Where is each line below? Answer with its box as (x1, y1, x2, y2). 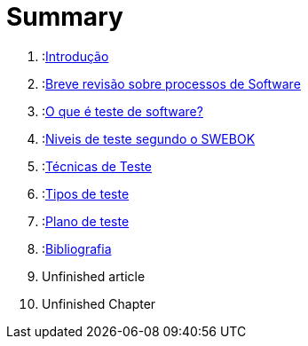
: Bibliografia (42, 240, 112, 256)
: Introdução (42, 48, 109, 64)
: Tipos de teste (42, 185, 130, 201)
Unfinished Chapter (42, 295, 156, 311)
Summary (6, 2, 123, 32)
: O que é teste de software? (42, 103, 203, 119)
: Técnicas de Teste (42, 158, 152, 174)
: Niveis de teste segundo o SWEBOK (42, 130, 256, 146)
